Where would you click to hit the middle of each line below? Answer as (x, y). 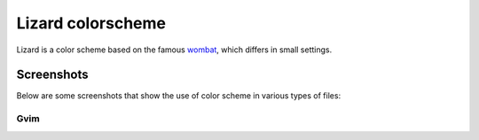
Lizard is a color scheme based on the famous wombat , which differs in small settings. (174, 50)
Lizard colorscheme (91, 23)
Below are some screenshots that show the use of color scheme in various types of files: (179, 96)
